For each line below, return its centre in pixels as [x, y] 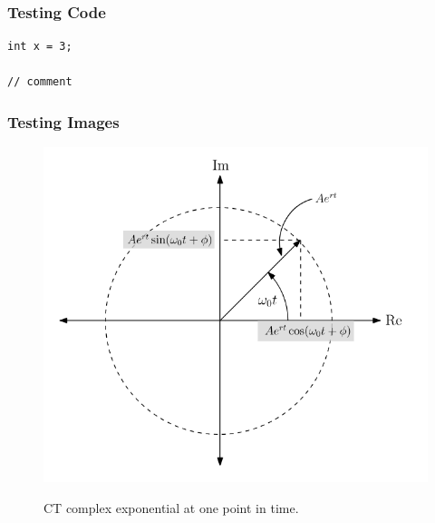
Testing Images [63, 121]
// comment [40, 82]
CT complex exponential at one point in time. [171, 508]
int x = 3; [40, 47]
